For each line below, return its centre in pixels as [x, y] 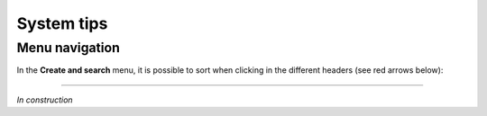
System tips [62, 23]
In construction [45, 100]
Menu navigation [69, 48]
